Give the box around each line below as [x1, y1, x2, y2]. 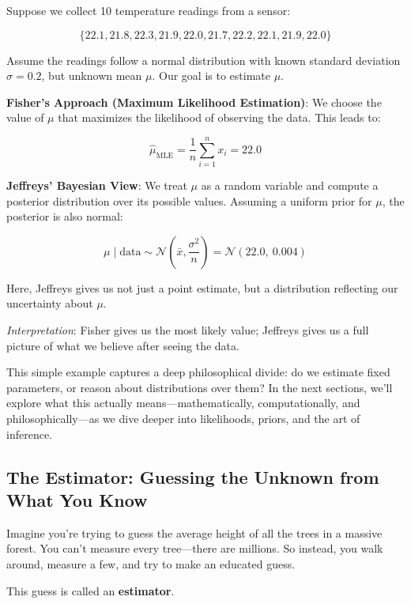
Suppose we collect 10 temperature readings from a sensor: [6, 2, 291, 18]
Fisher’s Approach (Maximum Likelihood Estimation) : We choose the [6, 93, 382, 110]
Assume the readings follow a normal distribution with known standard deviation [6, 51, 401, 68]
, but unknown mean [41, 67, 142, 84]
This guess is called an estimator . [6, 582, 175, 598]
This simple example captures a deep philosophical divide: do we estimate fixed [6, 364, 390, 380]
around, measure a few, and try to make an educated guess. [6, 556, 296, 572]
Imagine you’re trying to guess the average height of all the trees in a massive [6, 524, 383, 541]
